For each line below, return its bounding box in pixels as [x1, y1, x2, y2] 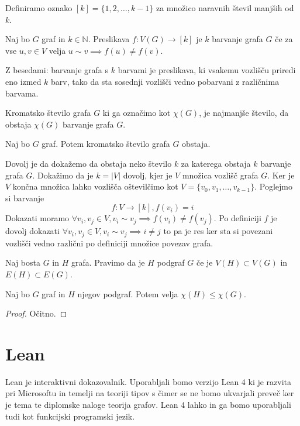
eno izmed [5, 75, 42, 87]
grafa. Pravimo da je [71, 256, 145, 269]
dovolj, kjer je [123, 169, 173, 181]
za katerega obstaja [181, 157, 251, 169]
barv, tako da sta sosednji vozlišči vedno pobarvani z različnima [51, 75, 280, 87]
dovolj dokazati [5, 225, 60, 237]
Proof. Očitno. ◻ [5, 307, 67, 319]
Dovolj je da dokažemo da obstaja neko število [5, 157, 172, 169]
